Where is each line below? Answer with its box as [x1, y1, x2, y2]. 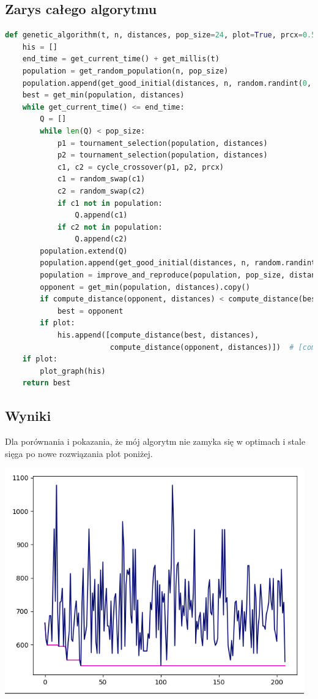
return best [22, 379, 71, 388]
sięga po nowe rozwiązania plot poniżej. [5, 447, 153, 459]
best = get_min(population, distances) [22, 91, 185, 100]
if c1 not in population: [57, 198, 163, 208]
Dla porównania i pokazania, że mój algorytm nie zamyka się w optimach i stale [5, 435, 306, 448]
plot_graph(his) [40, 366, 106, 376]
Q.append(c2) [75, 235, 128, 244]
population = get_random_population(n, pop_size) [22, 66, 229, 75]
